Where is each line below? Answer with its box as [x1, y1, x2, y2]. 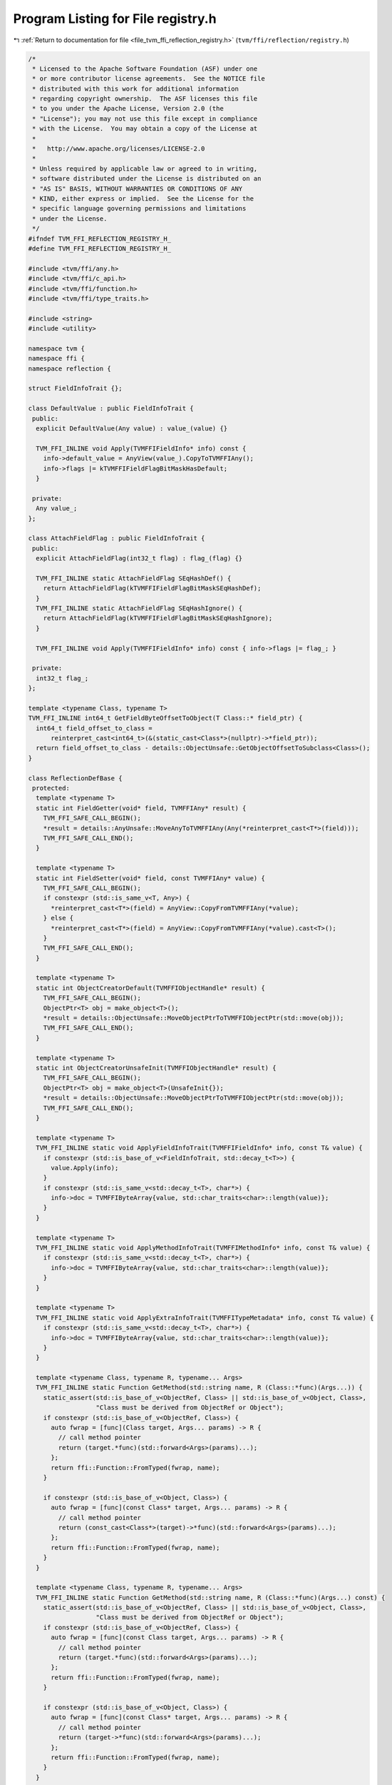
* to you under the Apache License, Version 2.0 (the [32, 104, 224, 113]
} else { [43, 914, 74, 922]
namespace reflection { [28, 364, 112, 373]
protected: [32, 784, 71, 793]
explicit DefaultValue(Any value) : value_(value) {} [36, 424, 228, 432]
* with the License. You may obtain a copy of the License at [32, 125, 258, 133]
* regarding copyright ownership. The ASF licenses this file [32, 95, 258, 103]
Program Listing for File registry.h [13, 11, 217, 26]
